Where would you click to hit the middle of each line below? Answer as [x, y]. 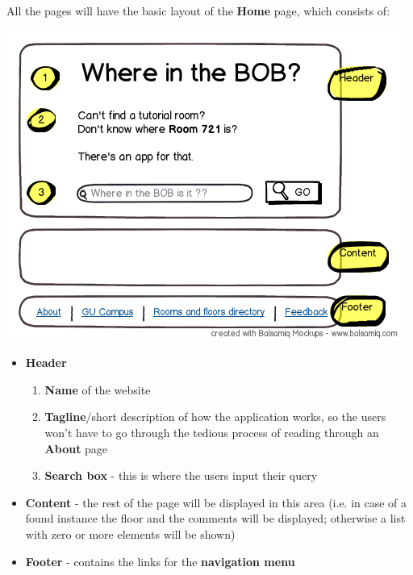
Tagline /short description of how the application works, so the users [215, 417]
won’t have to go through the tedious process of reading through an [212, 432]
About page [76, 448]
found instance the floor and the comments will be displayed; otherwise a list [215, 518]
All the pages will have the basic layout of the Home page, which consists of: [198, 10]
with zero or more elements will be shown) [130, 533]
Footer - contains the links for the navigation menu [160, 561]
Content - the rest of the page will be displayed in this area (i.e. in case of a [216, 502]
